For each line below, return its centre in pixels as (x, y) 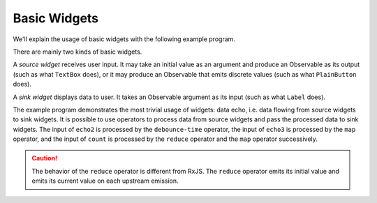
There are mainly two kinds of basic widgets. (77, 52)
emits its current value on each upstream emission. (105, 181)
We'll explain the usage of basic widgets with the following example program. (124, 39)
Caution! (45, 158)
